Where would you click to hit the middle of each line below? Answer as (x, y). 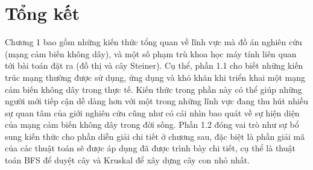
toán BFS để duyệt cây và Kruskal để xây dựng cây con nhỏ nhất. (128, 160)
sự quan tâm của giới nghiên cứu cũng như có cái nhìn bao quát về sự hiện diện (152, 112)
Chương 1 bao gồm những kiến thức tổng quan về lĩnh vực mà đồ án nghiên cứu (153, 42)
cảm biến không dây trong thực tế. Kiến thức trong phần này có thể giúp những (153, 89)
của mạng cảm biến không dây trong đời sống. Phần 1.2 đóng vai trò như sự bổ (152, 124)
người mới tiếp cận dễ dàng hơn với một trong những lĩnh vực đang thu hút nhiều (156, 101)
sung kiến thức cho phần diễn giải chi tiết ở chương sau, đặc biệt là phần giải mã (155, 136)
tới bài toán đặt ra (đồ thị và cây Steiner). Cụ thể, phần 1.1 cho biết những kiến (154, 65)
